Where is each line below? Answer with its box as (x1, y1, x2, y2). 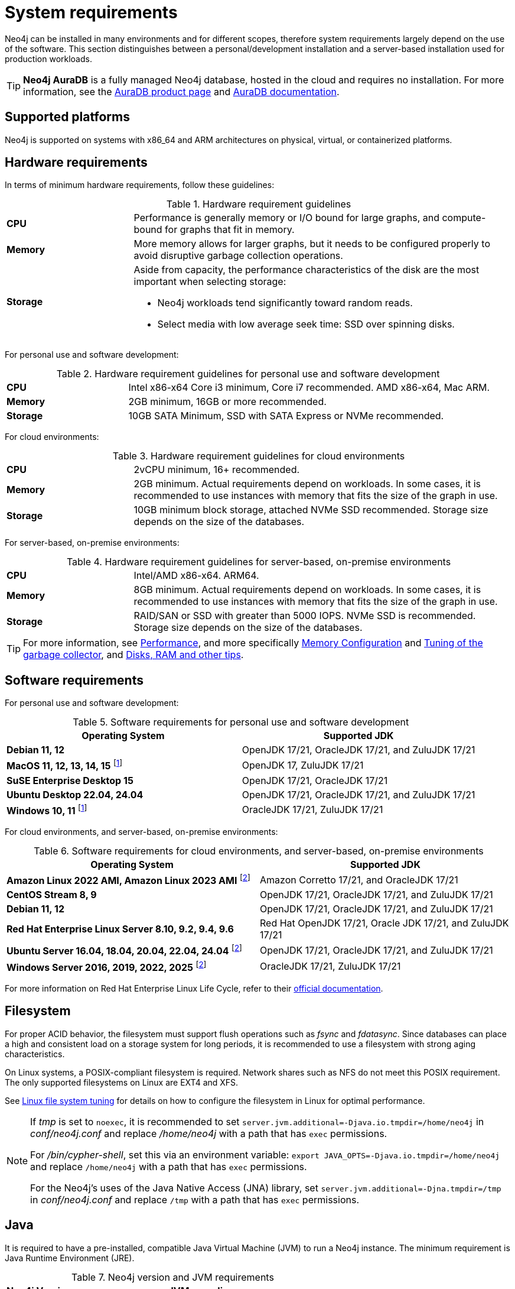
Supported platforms (5, 109, 130, 125)
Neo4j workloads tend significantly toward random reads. (157, 297, 413, 309)
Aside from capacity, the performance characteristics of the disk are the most (133, 264, 480, 276)
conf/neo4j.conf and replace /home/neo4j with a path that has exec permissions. (30, 1127, 387, 1139)
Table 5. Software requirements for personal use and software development (73, 716, 409, 728)
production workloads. (5, 53, 92, 64)
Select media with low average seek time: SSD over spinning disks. (157, 318, 455, 331)
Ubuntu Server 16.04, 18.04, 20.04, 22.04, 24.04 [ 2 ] (6, 943, 242, 957)
